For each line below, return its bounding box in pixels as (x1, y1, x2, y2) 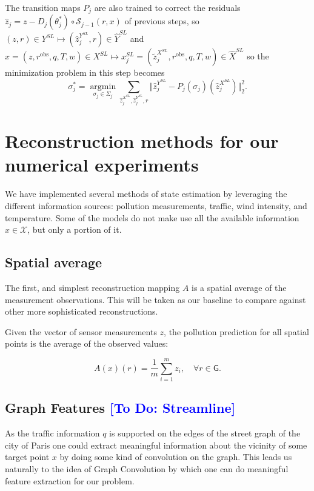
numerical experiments (5, 152, 199, 177)
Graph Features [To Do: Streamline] (5, 398, 236, 417)
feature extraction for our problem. (5, 474, 135, 487)
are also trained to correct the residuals (94, 1, 241, 13)
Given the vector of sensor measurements (5, 325, 157, 338)
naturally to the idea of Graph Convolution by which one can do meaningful (5, 463, 289, 475)
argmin (90, 82, 116, 91)
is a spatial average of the (192, 281, 287, 293)
